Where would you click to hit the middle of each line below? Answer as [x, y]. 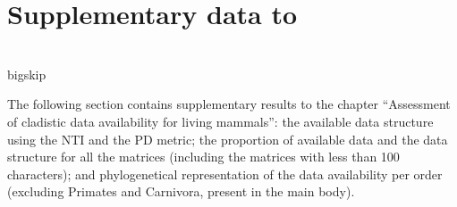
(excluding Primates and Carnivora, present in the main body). [181, 191]
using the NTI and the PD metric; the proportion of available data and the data [228, 139]
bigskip [27, 74]
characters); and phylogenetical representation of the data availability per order [225, 174]
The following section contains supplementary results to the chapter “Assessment [229, 104]
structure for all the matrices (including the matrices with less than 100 [203, 157]
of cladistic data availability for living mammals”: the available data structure [220, 121]
